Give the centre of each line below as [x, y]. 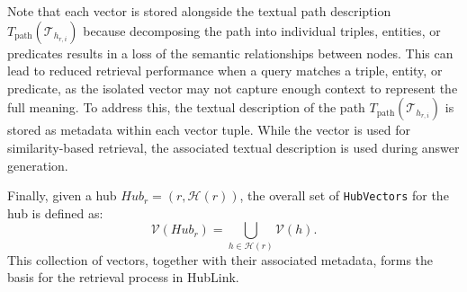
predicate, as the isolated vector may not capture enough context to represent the [233, 88]
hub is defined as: [55, 212]
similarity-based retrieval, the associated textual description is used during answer [233, 147]
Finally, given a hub [62, 195]
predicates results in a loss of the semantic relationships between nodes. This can [230, 53]
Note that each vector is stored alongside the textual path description [199, 11]
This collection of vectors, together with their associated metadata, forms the [220, 259]
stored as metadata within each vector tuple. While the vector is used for [209, 130]
